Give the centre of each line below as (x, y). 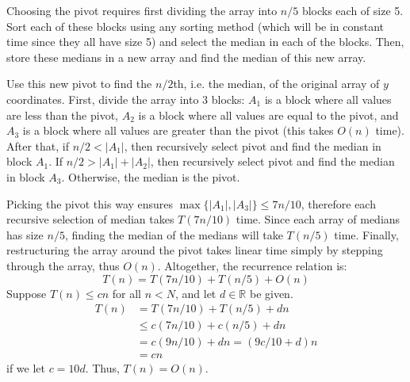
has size (25, 234)
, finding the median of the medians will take (174, 234)
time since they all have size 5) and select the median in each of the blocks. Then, (205, 42)
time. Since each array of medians (318, 219)
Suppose (27, 293)
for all (126, 293)
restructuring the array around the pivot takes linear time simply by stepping (195, 250)
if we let (26, 368)
